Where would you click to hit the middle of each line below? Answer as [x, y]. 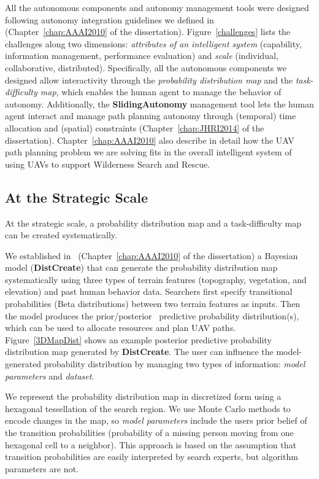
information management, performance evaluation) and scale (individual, [142, 56]
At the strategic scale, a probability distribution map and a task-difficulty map [153, 223]
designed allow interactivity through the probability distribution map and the [149, 80]
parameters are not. [42, 468]
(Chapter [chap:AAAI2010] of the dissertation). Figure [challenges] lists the [148, 32]
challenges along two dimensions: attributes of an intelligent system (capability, [153, 43]
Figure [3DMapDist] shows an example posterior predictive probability [138, 339]
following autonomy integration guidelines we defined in [110, 19]
